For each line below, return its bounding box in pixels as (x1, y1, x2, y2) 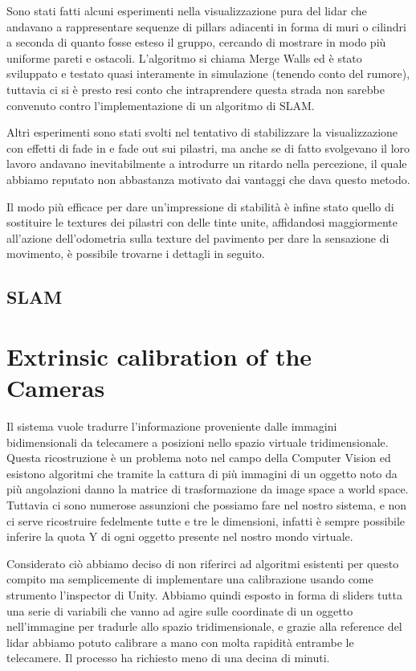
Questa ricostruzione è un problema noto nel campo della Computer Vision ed (6, 449, 391, 466)
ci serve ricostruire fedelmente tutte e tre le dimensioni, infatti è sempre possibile (6, 512, 406, 529)
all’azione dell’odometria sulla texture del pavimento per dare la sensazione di (6, 229, 389, 246)
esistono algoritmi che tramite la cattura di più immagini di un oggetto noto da (6, 464, 398, 481)
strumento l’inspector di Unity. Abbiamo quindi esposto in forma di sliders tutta (6, 586, 403, 603)
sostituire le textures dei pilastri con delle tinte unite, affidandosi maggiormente (6, 214, 398, 231)
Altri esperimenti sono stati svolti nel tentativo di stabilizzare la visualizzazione (6, 124, 398, 141)
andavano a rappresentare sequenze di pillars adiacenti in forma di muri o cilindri (6, 18, 406, 35)
